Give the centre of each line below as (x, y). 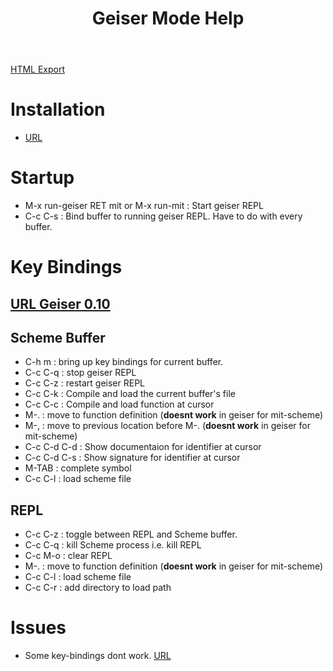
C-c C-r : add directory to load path (98, 588)
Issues (38, 628)
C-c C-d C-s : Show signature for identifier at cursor (132, 458)
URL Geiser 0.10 (60, 303)
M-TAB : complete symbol (78, 468)
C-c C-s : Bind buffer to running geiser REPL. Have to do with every (163, 216)
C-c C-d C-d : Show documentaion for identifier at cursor (143, 447)
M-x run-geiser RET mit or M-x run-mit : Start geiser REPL (144, 206)
